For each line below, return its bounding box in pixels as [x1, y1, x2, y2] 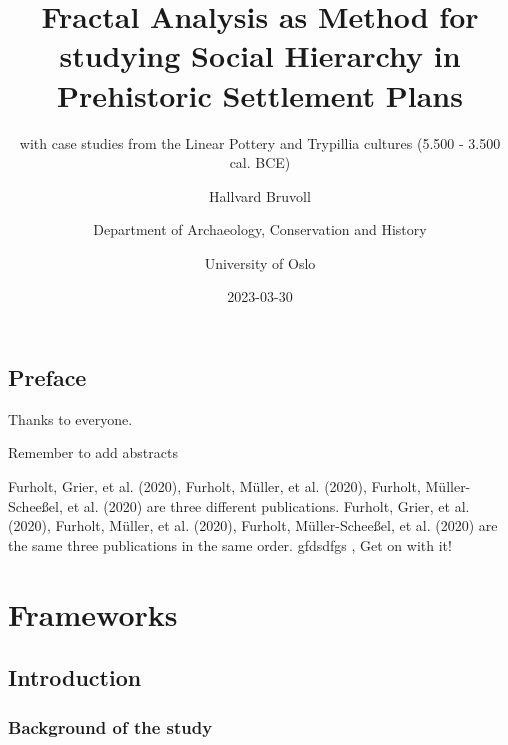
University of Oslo [204, 252, 316, 273]
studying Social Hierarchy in [59, 35, 461, 76]
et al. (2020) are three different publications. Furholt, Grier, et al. [67, 495, 470, 516]
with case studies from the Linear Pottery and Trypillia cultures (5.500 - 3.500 [19, 132, 501, 153]
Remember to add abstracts [8, 442, 178, 463]
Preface [8, 362, 87, 393]
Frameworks [8, 593, 178, 634]
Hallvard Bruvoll [209, 185, 311, 206]
